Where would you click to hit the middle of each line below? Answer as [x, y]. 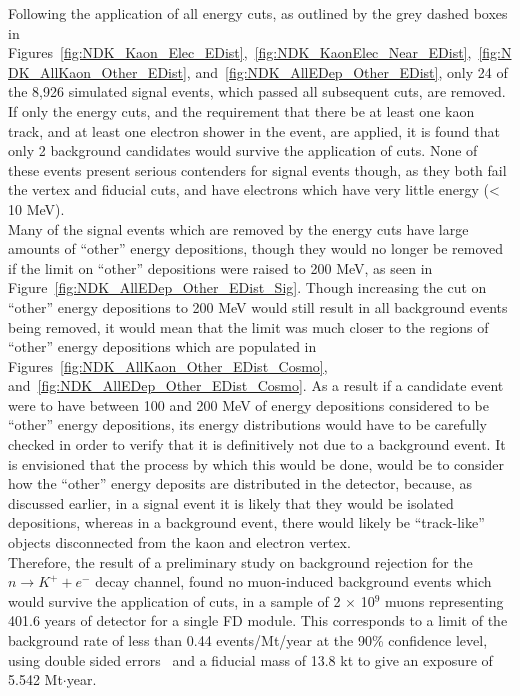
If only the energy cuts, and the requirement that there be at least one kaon [241, 110]
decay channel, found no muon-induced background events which [293, 581]
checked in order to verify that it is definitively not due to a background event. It [257, 444]
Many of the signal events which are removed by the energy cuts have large [238, 228]
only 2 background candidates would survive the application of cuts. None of [243, 150]
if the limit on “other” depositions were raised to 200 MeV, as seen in [220, 267]
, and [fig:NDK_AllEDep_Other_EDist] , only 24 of [347, 71]
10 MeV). [36, 208]
